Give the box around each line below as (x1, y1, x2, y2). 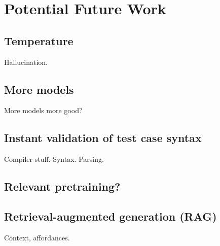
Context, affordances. (4, 232, 70, 242)
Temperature (4, 32, 74, 48)
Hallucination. (4, 56, 48, 67)
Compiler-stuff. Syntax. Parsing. (4, 154, 104, 164)
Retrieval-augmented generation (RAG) (4, 208, 217, 224)
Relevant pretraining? (4, 179, 121, 194)
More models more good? (4, 105, 83, 116)
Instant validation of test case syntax (4, 130, 202, 146)
